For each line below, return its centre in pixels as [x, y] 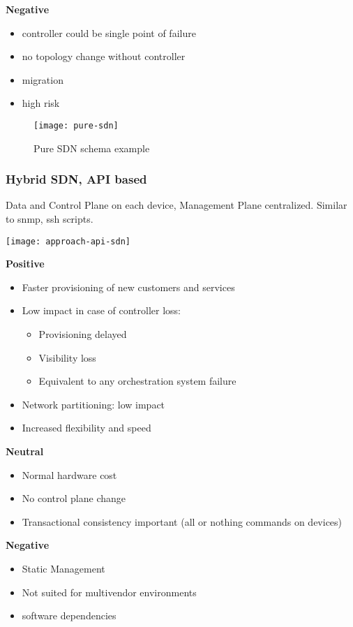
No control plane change [74, 498]
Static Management [63, 568]
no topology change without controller [104, 56]
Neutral [25, 451]
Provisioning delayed [83, 334]
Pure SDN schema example [92, 148]
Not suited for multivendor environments [109, 592]
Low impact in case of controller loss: [101, 310]
